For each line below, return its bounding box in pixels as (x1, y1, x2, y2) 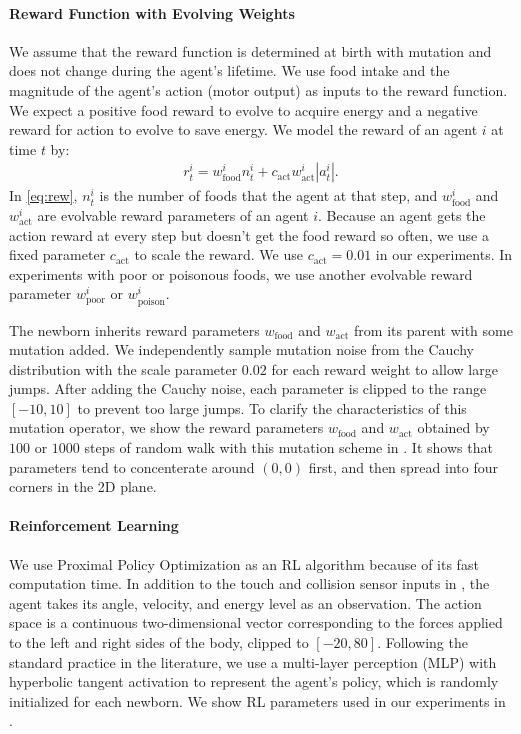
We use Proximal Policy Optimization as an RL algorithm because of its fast (9, 553, 479, 574)
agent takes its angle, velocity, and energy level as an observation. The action (9, 592, 482, 613)
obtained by (417, 417, 490, 438)
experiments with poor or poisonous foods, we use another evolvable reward (9, 263, 473, 284)
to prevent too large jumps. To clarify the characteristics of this (77, 397, 467, 418)
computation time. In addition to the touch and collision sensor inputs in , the (9, 573, 490, 594)
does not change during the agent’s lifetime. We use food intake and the (9, 60, 450, 81)
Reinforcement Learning (9, 515, 179, 536)
